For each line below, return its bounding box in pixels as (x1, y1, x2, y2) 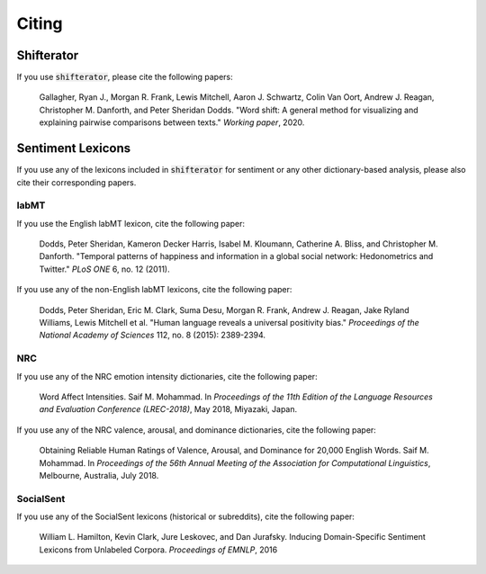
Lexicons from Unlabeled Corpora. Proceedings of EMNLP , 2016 (39, 544, 278, 555)
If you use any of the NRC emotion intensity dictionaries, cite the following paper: (16, 371, 319, 381)
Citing (16, 13, 63, 33)
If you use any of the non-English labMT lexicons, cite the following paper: (16, 284, 292, 295)
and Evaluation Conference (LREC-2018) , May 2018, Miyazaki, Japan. (39, 404, 298, 415)
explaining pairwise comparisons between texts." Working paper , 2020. (39, 117, 305, 128)
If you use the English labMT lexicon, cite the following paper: (16, 218, 246, 229)
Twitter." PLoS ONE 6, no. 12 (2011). (39, 264, 170, 274)
